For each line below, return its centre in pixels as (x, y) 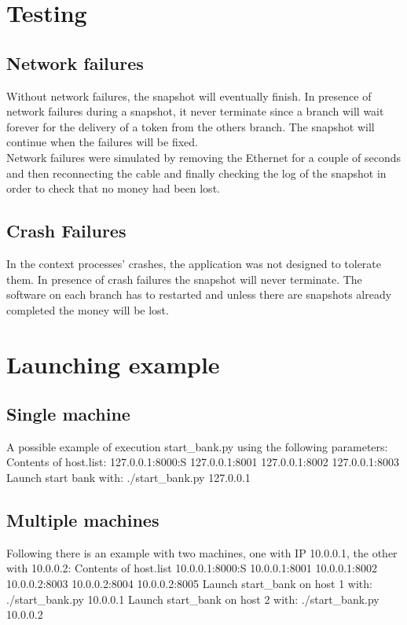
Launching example (113, 364)
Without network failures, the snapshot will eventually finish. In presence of (189, 96)
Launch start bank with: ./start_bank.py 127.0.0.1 (128, 478)
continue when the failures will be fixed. (102, 142)
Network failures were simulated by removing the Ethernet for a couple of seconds (203, 157)
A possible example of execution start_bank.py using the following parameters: (197, 446)
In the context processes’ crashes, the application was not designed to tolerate (194, 263)
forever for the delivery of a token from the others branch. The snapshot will (191, 126)
